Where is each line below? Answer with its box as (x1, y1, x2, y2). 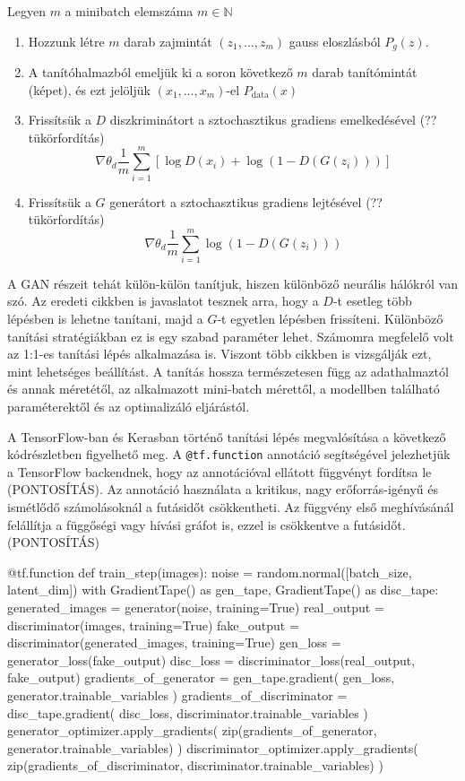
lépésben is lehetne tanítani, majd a (7, 309, 203, 328)
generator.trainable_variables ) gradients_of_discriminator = (7, 685, 348, 704)
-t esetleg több (332, 291, 412, 310)
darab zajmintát (124, 31, 212, 50)
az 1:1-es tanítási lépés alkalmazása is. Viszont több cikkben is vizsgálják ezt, (7, 344, 432, 363)
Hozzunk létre (28, 31, 105, 50)
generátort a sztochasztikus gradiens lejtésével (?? (109, 192, 383, 211)
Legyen (7, 2, 46, 20)
